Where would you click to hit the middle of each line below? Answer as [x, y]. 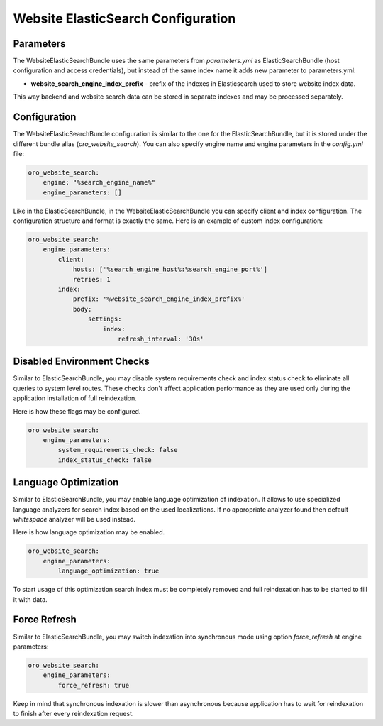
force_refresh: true [94, 685]
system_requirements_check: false [118, 450]
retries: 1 [92, 279]
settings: [105, 319]
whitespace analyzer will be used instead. [74, 519]
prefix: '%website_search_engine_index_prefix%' [159, 299]
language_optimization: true [109, 571]
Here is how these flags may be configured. [77, 411]
